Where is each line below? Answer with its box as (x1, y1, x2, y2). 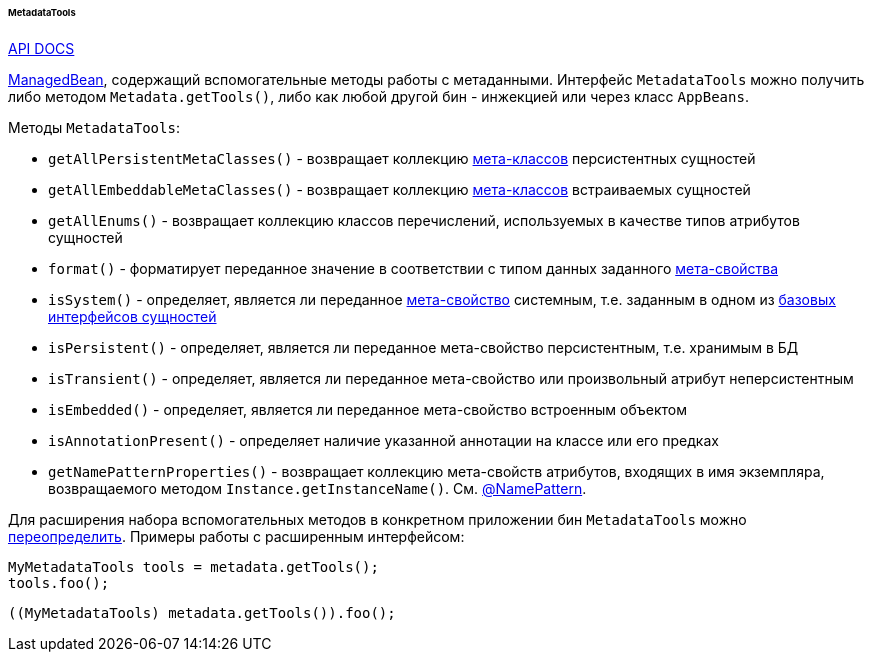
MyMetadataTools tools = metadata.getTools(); (8, 558, 379, 575)
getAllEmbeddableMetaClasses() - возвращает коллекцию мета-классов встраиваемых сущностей (48, 180, 751, 198)
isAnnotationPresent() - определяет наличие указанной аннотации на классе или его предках (48, 431, 719, 449)
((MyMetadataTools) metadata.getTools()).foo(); (8, 604, 396, 621)
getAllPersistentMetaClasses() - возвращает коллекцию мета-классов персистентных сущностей (48, 149, 756, 167)
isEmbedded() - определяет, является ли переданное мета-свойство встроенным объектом (48, 400, 687, 418)
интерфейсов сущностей (48, 307, 217, 325)
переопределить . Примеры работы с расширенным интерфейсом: (8, 527, 465, 545)
